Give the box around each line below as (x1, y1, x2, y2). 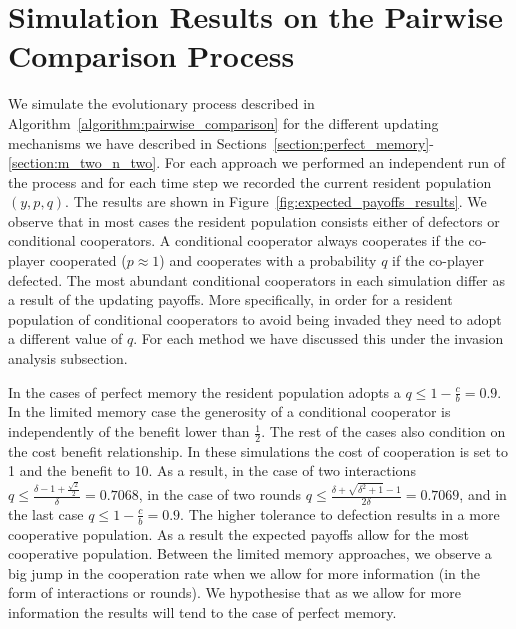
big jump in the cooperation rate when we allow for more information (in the (8, 562, 480, 583)
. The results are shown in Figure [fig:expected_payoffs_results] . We (65, 191, 487, 212)
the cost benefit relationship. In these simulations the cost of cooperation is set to (8, 440, 508, 461)
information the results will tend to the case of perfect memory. (8, 602, 397, 623)
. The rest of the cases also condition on (261, 421, 506, 442)
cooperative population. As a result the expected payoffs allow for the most (8, 523, 469, 544)
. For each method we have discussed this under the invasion (133, 328, 504, 349)
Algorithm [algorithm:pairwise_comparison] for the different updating (8, 112, 439, 133)
